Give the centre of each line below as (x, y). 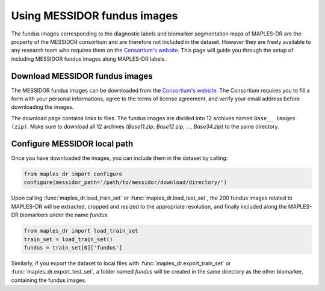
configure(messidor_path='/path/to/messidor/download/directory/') (125, 182)
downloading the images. (42, 107)
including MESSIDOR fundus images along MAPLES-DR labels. (89, 59)
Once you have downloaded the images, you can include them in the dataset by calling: (119, 158)
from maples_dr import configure (73, 174)
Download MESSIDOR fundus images (82, 76)
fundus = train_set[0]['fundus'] (73, 247)
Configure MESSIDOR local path (72, 144)
